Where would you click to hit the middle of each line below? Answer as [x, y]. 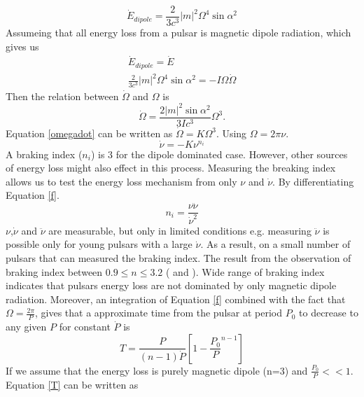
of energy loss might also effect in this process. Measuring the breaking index [171, 168]
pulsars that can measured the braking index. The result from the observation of [178, 258]
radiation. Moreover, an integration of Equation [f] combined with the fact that [176, 299]
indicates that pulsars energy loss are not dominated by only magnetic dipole [171, 285]
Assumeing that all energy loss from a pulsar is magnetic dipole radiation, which [178, 33]
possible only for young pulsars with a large [99, 244]
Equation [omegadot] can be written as [89, 133]
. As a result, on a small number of [275, 244]
